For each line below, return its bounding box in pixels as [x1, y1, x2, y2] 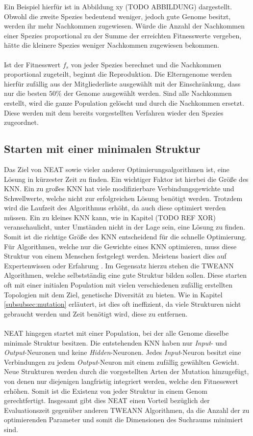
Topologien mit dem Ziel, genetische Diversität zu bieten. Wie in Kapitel [4, 289, 223, 299]
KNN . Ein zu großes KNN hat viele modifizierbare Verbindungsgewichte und [4, 183, 234, 194]
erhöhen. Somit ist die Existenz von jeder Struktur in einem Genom [4, 385, 207, 396]
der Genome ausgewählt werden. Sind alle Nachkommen [64, 88, 232, 98]
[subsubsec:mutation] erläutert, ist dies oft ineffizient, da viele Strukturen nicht [4, 299, 241, 309]
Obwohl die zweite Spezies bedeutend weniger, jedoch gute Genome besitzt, [4, 11, 231, 21]
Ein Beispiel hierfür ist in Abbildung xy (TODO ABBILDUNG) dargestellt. [4, 1, 232, 11]
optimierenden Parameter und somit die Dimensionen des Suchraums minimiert [4, 414, 243, 425]
